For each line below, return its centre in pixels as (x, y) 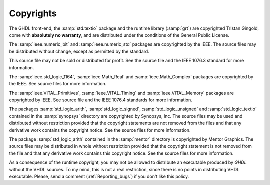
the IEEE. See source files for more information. (58, 84)
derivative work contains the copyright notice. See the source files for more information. (100, 130)
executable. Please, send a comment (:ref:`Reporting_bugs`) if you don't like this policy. (99, 176)
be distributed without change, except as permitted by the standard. (79, 51)
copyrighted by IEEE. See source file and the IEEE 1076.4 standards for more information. (101, 100)
